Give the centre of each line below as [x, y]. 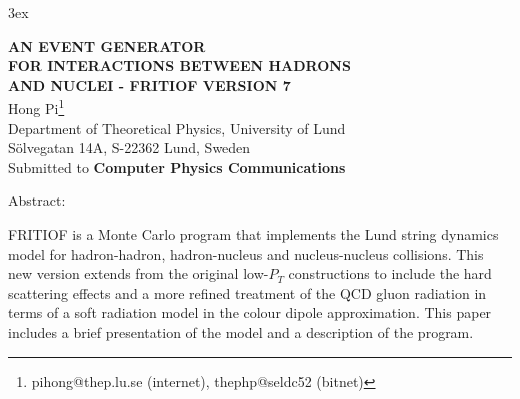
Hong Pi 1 [36, 107]
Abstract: [37, 200]
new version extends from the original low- [138, 273]
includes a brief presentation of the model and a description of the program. [241, 331]
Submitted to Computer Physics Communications [177, 166]
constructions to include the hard [390, 273]
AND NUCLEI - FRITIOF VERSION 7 [149, 84]
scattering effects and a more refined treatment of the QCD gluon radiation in [247, 292]
